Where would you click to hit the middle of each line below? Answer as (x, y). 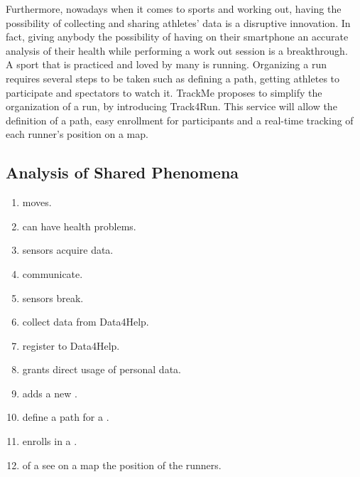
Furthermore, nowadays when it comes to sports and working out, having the (174, 9)
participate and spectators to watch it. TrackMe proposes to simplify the (164, 92)
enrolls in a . (50, 441)
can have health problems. (79, 226)
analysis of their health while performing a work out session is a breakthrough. (177, 50)
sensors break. (53, 298)
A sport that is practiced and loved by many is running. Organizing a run (166, 64)
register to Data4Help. (71, 345)
